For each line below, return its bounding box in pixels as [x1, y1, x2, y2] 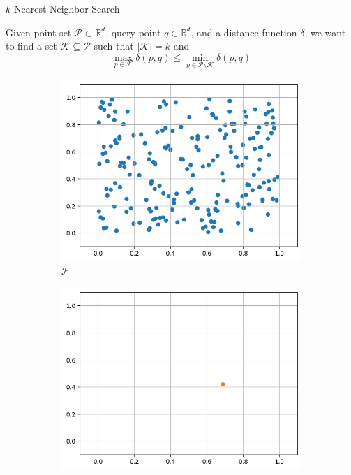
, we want [304, 24, 346, 39]
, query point [105, 24, 161, 39]
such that [94, 38, 134, 53]
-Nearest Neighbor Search [10, 1, 120, 15]
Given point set [6, 24, 72, 39]
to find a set [6, 38, 57, 53]
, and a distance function [191, 24, 297, 39]
